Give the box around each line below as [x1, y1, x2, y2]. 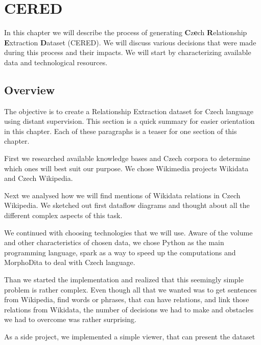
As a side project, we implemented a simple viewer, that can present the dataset [4, 331, 255, 341]
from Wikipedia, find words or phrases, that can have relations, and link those [4, 294, 249, 305]
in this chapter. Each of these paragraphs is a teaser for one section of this [4, 125, 237, 136]
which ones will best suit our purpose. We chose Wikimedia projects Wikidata [4, 163, 249, 173]
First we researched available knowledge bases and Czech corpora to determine [4, 153, 250, 164]
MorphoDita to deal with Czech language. [4, 257, 135, 268]
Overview [4, 82, 55, 97]
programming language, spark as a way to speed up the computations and [4, 247, 236, 257]
